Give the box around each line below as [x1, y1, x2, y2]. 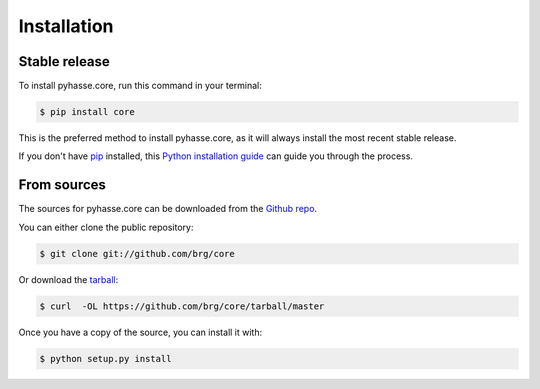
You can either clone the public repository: [18, 221, 194, 233]
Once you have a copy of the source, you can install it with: [18, 326, 263, 338]
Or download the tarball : [18, 273, 119, 285]
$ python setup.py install [39, 353, 172, 364]
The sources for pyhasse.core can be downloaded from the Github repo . [18, 203, 318, 215]
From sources [18, 176, 107, 194]
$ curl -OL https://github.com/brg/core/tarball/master [39, 300, 325, 312]
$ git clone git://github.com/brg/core [39, 248, 235, 259]
